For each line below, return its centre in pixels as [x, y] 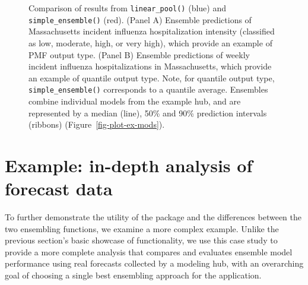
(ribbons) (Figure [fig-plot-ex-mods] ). [97, 124]
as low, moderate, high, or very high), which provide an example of [150, 42]
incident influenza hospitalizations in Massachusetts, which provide [150, 66]
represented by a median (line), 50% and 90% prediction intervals [148, 113]
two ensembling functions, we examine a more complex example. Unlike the [142, 228]
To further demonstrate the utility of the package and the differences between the [153, 217]
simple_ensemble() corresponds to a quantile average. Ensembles [148, 89]
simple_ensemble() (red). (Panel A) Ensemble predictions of [140, 19]
